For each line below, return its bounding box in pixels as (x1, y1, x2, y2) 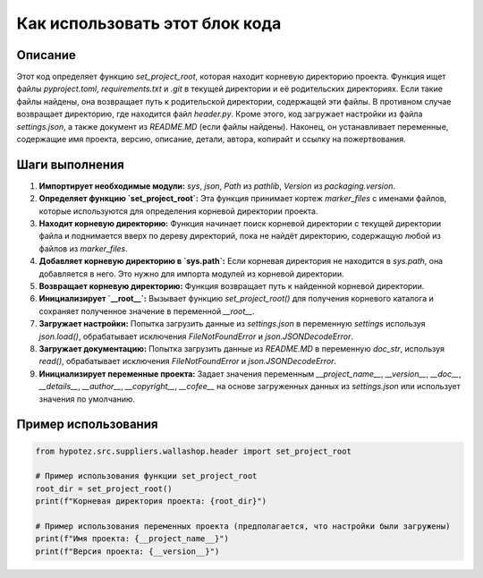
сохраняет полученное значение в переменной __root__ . (38, 305, 255, 317)
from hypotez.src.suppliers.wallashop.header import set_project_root (35, 446, 352, 456)
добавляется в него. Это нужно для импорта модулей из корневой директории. (38, 268, 344, 279)
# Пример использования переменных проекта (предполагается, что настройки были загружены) (35, 521, 451, 531)
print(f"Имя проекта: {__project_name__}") (35, 533, 230, 544)
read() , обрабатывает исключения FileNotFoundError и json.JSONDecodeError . (38, 356, 337, 367)
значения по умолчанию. (38, 394, 136, 404)
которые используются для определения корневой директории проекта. (38, 206, 318, 217)
